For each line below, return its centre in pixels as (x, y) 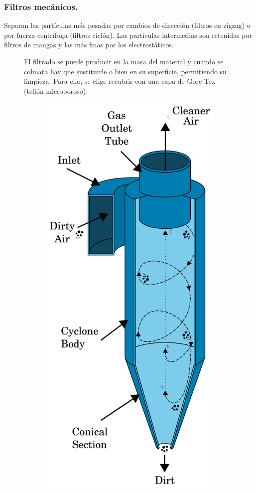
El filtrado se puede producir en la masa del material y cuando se (124, 61)
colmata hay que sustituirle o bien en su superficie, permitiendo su (125, 71)
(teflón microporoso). (56, 90)
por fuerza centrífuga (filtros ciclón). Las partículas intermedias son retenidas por (128, 35)
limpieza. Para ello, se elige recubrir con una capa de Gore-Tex (120, 81)
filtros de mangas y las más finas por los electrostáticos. (89, 45)
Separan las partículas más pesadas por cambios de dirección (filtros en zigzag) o (127, 25)
